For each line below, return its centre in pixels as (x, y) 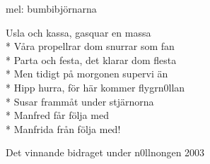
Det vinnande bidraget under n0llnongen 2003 (105, 152)
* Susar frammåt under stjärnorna (80, 101)
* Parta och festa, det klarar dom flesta (91, 59)
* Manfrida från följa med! (63, 128)
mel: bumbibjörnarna (51, 8)
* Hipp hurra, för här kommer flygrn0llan (95, 87)
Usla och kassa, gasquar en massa (78, 32)
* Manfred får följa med (57, 115)
